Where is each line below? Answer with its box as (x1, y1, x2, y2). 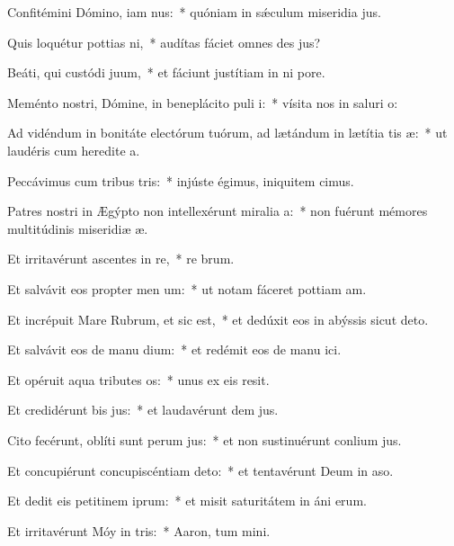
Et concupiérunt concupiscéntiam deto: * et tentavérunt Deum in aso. (7, 461, 394, 479)
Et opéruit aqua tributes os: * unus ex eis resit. (7, 370, 270, 389)
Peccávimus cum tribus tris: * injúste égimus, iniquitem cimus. (7, 171, 354, 190)
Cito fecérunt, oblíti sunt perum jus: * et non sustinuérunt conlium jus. (7, 430, 402, 449)
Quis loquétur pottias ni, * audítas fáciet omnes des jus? (7, 32, 321, 51)
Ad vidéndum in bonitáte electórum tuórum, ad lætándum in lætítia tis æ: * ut (7, 123, 448, 142)
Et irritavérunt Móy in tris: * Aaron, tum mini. (7, 521, 271, 540)
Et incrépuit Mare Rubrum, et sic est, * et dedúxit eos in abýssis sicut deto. (7, 309, 429, 328)
